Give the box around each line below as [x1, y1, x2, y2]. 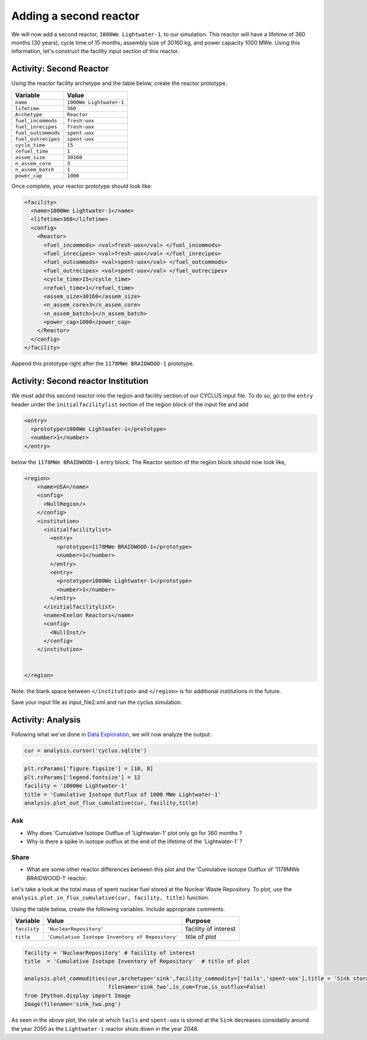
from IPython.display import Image [24, 992, 131, 999]
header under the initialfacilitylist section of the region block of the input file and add [11, 401, 249, 408]
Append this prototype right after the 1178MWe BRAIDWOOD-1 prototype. [11, 360, 195, 367]
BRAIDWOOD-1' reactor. [26, 874, 87, 882]
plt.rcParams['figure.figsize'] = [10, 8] [24, 765, 154, 772]
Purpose [185, 916, 211, 925]
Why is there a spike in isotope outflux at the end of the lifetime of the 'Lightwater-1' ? [26, 838, 243, 845]
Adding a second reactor [11, 9, 140, 23]
